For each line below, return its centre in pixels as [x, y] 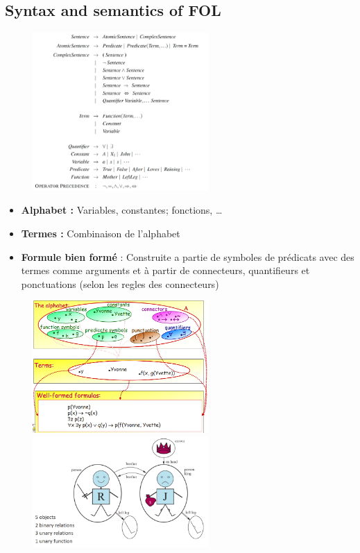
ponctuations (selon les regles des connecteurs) [120, 283]
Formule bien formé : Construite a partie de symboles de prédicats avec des [188, 256]
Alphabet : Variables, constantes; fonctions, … [122, 210]
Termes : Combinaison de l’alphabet [101, 233]
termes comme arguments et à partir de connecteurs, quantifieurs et [165, 270]
